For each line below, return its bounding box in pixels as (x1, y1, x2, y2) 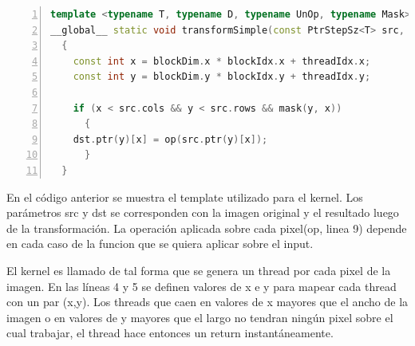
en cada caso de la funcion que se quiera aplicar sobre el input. (6, 235, 314, 252)
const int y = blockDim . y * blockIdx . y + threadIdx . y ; (73, 71, 371, 83)
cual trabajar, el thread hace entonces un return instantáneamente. (6, 324, 334, 341)
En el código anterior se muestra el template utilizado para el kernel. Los (6, 188, 363, 205)
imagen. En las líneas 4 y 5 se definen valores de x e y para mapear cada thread (6, 277, 397, 294)
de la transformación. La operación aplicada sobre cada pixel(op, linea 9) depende (6, 219, 407, 236)
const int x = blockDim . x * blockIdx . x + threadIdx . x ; (73, 55, 371, 67)
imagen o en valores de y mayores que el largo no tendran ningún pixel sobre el (6, 309, 393, 325)
